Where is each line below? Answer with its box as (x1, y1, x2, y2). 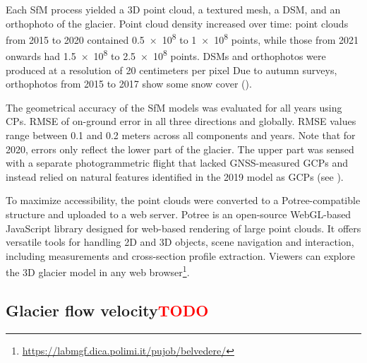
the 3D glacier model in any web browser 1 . (6, 263, 190, 280)
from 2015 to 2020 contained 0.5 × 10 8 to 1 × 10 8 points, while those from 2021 (6, 30, 359, 47)
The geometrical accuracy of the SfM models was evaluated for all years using (6, 100, 342, 114)
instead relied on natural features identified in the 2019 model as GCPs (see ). (6, 169, 344, 184)
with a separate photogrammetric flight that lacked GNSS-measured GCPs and (6, 155, 348, 170)
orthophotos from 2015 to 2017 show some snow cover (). (6, 76, 252, 91)
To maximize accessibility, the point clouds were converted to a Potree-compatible (6, 193, 361, 208)
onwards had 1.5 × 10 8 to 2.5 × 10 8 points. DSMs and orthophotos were (6, 47, 326, 64)
